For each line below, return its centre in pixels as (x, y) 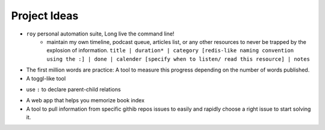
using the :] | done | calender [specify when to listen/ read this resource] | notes (178, 59)
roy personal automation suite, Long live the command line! (100, 34)
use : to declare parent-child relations (73, 89)
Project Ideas (45, 16)
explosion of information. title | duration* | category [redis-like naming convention (170, 51)
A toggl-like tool (46, 78)
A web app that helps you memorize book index (85, 101)
